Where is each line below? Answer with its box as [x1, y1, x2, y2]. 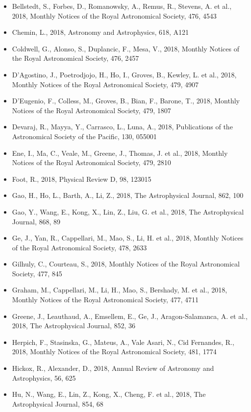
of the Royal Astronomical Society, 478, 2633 [12, 242, 147, 252]
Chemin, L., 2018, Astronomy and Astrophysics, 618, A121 [12, 27, 189, 37]
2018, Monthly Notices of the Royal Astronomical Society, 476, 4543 [12, 10, 217, 21]
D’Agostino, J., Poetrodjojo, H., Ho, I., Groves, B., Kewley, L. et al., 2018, [12, 69, 237, 79]
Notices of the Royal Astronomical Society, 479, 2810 [12, 157, 171, 168]
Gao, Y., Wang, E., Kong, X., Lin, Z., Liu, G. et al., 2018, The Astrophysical [12, 206, 244, 217]
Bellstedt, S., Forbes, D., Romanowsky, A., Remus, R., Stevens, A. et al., [12, 1, 232, 11]
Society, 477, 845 [12, 268, 62, 278]
